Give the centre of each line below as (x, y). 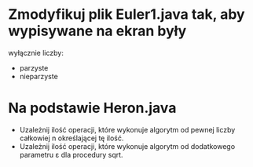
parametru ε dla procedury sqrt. (71, 154)
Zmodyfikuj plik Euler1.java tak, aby (126, 15)
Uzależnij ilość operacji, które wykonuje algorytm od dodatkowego (127, 146)
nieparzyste (39, 76)
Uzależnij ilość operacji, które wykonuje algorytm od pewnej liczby (127, 129)
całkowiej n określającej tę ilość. (71, 138)
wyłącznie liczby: (36, 53)
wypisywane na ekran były (97, 31)
